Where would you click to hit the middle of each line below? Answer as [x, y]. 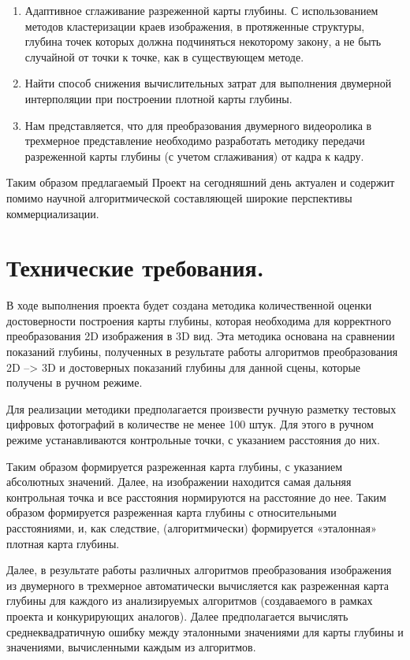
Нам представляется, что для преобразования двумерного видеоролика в [198, 125]
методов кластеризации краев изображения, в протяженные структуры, [195, 26]
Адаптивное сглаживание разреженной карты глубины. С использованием [201, 10]
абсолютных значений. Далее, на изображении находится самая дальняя [179, 482]
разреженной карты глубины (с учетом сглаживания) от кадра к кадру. [194, 156]
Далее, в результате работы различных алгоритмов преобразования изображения [199, 570]
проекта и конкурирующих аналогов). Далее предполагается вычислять [177, 616]
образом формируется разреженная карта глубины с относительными [171, 512]
